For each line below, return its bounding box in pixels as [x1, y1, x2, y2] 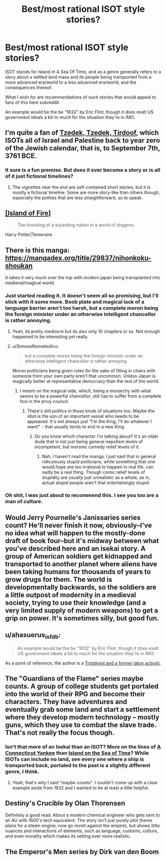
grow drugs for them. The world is [5, 575, 112, 584]
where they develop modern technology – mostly [5, 713, 160, 721]
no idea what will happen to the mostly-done [5, 529, 146, 537]
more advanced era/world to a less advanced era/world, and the [5, 79, 137, 85]
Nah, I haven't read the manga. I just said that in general [42, 453, 156, 459]
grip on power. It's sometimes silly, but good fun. [5, 614, 160, 622]
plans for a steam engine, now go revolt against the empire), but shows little [5, 823, 160, 829]
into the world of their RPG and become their [5, 690, 145, 699]
